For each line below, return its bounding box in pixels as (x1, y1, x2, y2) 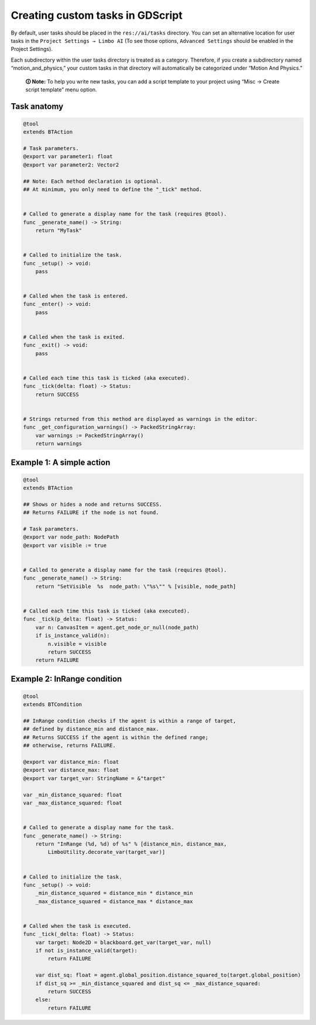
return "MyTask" (35, 227, 82, 234)
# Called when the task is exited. (23, 334, 125, 340)
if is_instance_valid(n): (35, 632, 110, 639)
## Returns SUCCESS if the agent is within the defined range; (23, 734, 209, 741)
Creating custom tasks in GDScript (11, 9, 183, 22)
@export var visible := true (23, 542, 107, 549)
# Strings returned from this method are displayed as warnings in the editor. (23, 416, 258, 422)
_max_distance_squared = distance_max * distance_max (35, 898, 193, 905)
